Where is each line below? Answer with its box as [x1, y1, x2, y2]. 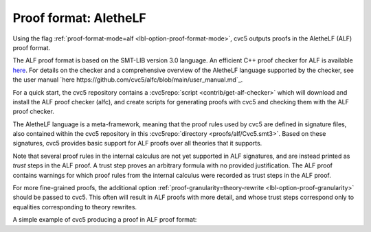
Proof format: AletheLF [12, 10, 147, 25]
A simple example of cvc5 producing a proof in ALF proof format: [12, 216, 197, 224]
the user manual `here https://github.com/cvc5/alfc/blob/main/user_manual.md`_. [12, 76, 243, 84]
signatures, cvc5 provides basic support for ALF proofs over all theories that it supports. [12, 139, 262, 148]
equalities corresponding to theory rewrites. [12, 202, 137, 211]
